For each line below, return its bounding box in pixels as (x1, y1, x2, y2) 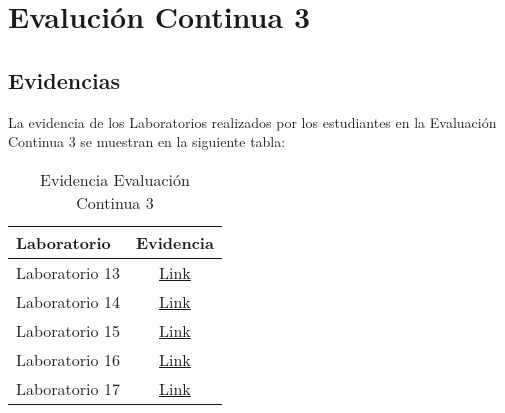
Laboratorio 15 (16, 318, 120, 342)
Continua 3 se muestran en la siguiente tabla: (8, 131, 286, 152)
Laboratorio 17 (16, 376, 120, 400)
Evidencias (8, 64, 120, 95)
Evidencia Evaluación (40, 167, 190, 191)
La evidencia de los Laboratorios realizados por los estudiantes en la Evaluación (8, 111, 497, 132)
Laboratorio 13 (16, 260, 120, 284)
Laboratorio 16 (16, 347, 120, 371)
